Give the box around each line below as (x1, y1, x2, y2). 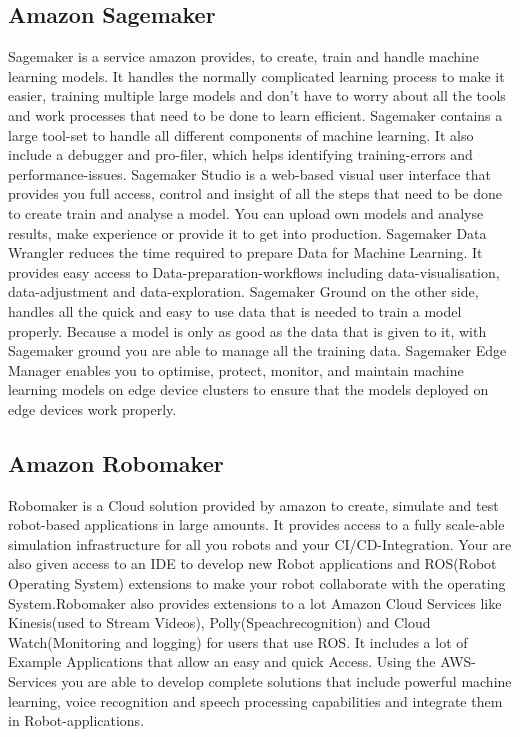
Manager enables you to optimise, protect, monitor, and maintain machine (8, 359, 464, 380)
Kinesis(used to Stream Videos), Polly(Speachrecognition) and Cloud (8, 612, 431, 633)
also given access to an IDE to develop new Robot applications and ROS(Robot (8, 553, 497, 574)
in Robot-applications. (8, 710, 145, 731)
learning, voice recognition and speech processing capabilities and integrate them (8, 690, 503, 711)
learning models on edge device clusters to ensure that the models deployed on (8, 379, 489, 400)
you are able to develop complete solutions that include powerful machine (61, 671, 512, 692)
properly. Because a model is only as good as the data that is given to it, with (8, 320, 487, 341)
